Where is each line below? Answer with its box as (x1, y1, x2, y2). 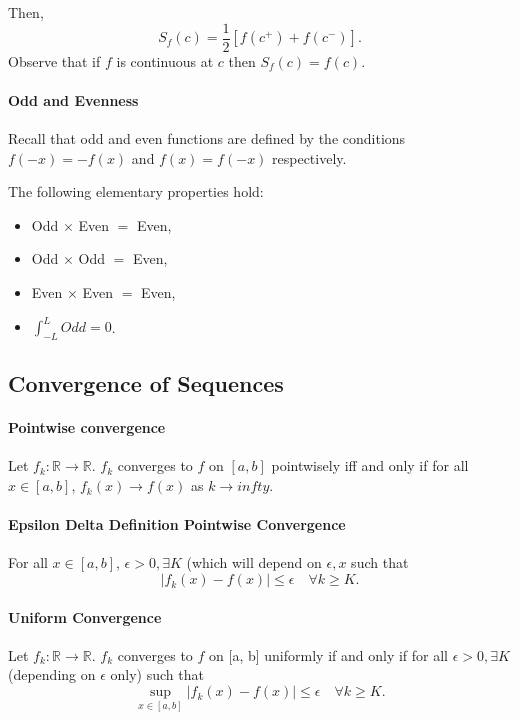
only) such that (110, 664, 204, 685)
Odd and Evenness (8, 89, 139, 110)
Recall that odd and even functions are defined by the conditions (8, 128, 406, 149)
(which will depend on (186, 552, 322, 573)
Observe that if (8, 50, 101, 71)
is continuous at (116, 50, 214, 71)
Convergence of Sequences (8, 368, 284, 399)
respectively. (272, 147, 347, 168)
